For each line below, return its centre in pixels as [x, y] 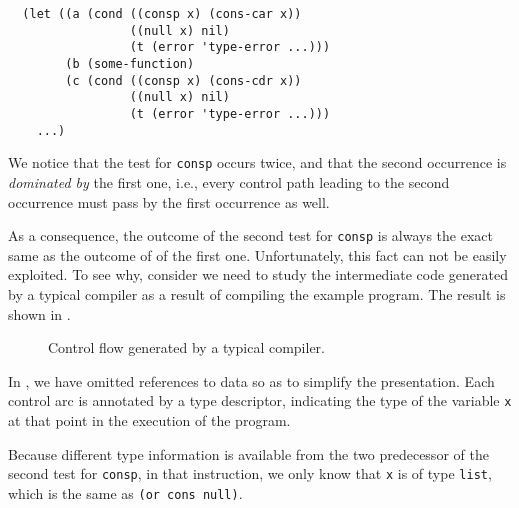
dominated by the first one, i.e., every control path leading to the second [229, 181]
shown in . [39, 313]
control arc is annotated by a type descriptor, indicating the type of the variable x [260, 400]
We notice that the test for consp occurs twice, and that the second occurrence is [257, 162]
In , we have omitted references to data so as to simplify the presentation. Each [251, 380]
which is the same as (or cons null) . [125, 492]
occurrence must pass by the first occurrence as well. [169, 201]
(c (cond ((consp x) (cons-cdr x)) [183, 80]
